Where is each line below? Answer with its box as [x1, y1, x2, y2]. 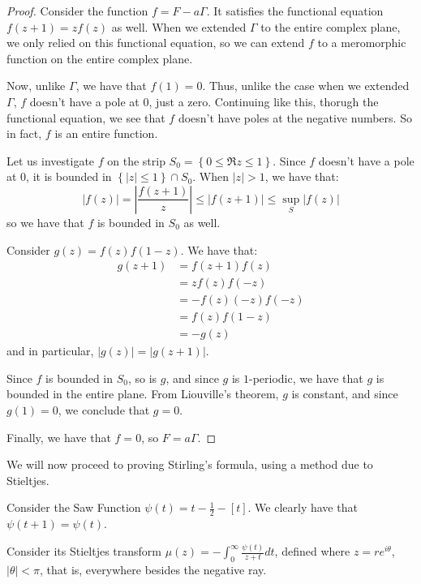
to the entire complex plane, [260, 18, 401, 35]
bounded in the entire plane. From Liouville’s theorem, [6, 385, 279, 402]
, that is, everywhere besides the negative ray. [40, 560, 267, 578]
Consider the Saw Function [6, 499, 141, 516]
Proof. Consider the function [6, 2, 148, 19]
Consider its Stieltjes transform [6, 543, 161, 560]
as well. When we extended [111, 18, 247, 35]
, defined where [274, 543, 350, 560]
